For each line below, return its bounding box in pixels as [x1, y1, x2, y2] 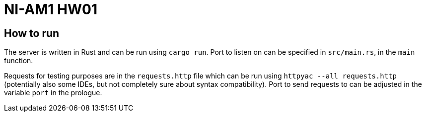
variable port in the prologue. [4, 88, 102, 97]
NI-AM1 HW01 [4, 1, 97, 18]
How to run [4, 27, 60, 39]
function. [4, 56, 33, 65]
